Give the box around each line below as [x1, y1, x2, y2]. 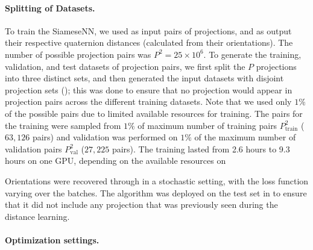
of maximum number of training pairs [138, 119, 277, 131]
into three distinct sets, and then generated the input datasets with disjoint [5, 72, 284, 84]
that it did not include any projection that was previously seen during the [5, 198, 278, 211]
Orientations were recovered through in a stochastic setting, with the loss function [5, 174, 309, 187]
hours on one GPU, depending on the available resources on [5, 154, 226, 167]
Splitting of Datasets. [5, 1, 95, 14]
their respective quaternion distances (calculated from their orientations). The [5, 36, 293, 49]
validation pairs [5, 142, 62, 155]
